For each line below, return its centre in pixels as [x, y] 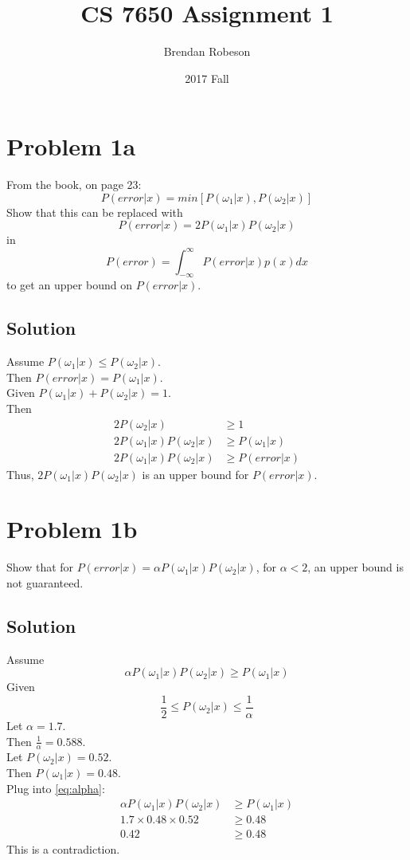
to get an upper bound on [69, 285]
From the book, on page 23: [74, 185]
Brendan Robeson [207, 51]
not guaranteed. [45, 582]
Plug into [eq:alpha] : [56, 788]
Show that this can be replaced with [95, 212]
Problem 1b [72, 529]
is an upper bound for [195, 474]
